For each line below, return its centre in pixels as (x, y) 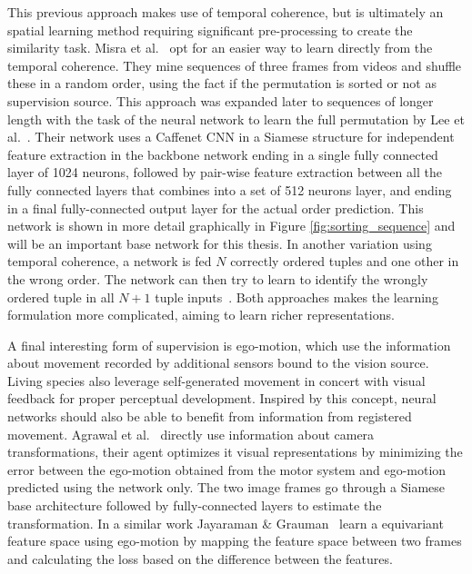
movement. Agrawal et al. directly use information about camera (191, 434)
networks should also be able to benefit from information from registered (210, 416)
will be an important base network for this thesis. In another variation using (220, 243)
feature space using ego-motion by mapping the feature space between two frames (235, 541)
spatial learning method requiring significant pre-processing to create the (210, 30)
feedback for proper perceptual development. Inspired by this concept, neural (222, 398)
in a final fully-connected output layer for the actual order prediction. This (216, 208)
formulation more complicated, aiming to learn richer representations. (201, 315)
